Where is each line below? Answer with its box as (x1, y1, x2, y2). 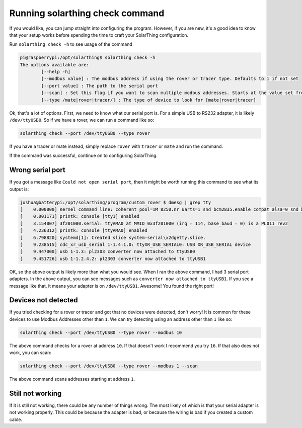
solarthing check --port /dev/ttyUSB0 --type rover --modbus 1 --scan (20, 363, 198, 369)
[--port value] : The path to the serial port (41, 83, 158, 89)
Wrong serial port (9, 166, 65, 175)
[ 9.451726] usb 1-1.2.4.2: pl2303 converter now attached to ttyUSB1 (20, 255, 206, 262)
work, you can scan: (9, 350, 51, 356)
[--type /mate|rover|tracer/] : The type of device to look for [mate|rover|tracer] (41, 97, 256, 103)
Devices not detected (9, 296, 78, 304)
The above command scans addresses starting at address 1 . (9, 376, 135, 382)
